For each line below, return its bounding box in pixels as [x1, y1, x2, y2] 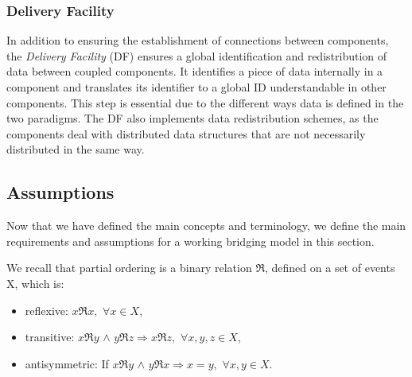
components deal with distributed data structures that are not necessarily [6, 125, 366, 142]
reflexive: [25, 301, 68, 318]
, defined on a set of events [265, 259, 395, 276]
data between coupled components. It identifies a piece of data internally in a [6, 63, 383, 80]
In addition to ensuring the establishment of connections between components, [6, 32, 389, 49]
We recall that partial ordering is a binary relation [6, 259, 252, 276]
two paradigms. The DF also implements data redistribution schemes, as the [6, 110, 379, 126]
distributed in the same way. [6, 141, 145, 157]
